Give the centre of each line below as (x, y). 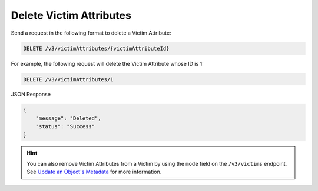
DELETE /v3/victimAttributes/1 (69, 79)
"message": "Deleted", (68, 118)
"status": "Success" (65, 127)
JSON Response (31, 95)
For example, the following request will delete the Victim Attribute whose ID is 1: (107, 63)
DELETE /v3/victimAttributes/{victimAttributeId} (96, 48)
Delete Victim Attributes (71, 15)
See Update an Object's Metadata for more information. (94, 172)
